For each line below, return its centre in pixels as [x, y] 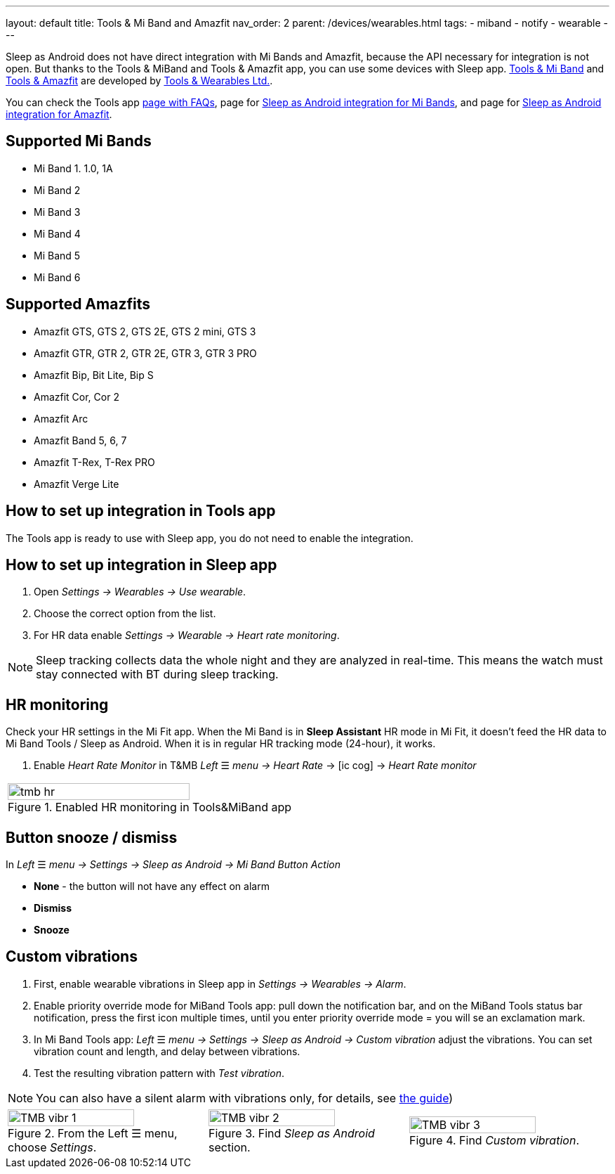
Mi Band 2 [57, 190]
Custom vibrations [72, 957]
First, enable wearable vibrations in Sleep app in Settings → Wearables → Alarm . [220, 983]
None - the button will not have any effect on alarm [152, 886]
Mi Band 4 [57, 233]
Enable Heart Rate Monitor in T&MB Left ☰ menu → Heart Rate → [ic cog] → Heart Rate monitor [255, 766]
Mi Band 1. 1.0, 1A [73, 168]
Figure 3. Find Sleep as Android [291, 1133]
